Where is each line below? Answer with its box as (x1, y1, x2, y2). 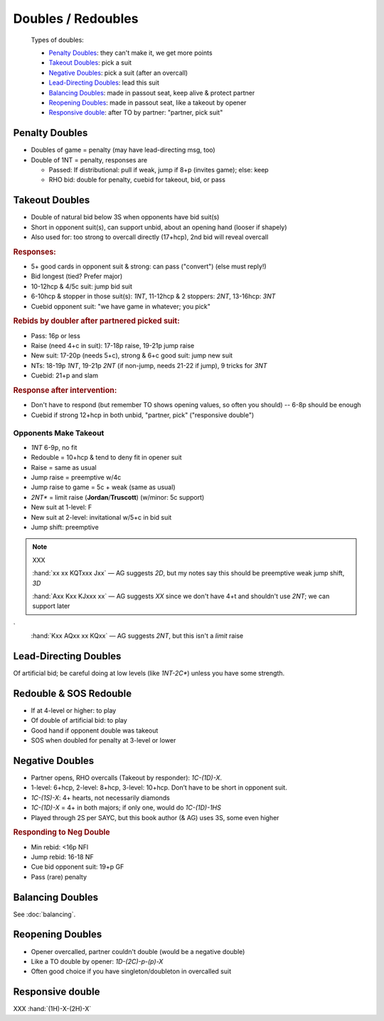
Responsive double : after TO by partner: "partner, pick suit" (48, 108, 223, 117)
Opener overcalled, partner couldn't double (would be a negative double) (31, 947, 245, 955)
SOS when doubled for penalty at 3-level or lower (31, 736, 176, 745)
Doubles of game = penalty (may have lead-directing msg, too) (31, 146, 216, 155)
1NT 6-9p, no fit (31, 443, 78, 451)
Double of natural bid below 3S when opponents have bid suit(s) (31, 213, 220, 221)
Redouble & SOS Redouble (13, 687, 132, 699)
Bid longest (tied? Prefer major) (31, 272, 123, 281)
